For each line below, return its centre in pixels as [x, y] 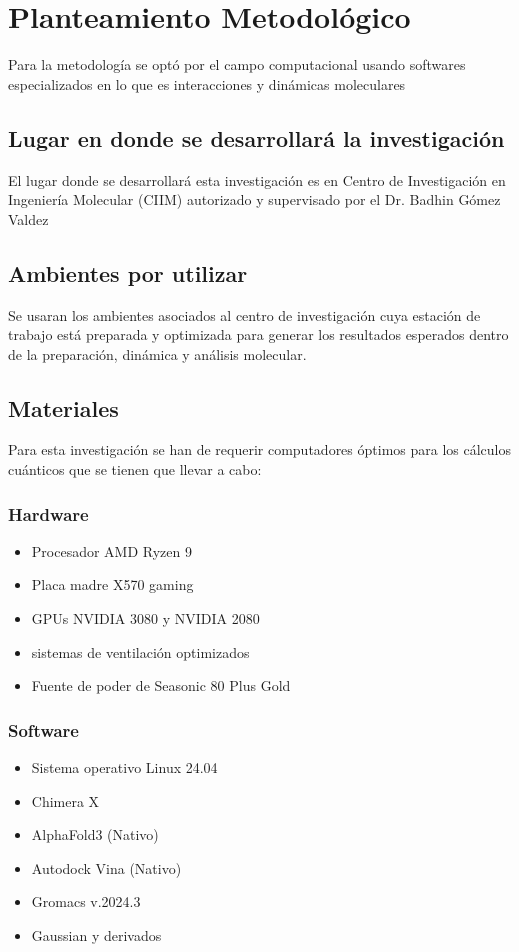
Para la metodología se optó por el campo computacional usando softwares [237, 64]
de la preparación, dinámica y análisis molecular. [157, 353]
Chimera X [65, 800]
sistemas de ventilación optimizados [140, 651]
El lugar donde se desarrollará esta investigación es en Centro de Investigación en [257, 179]
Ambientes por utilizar [128, 272]
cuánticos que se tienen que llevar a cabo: [135, 469]
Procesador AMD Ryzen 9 [111, 550]
